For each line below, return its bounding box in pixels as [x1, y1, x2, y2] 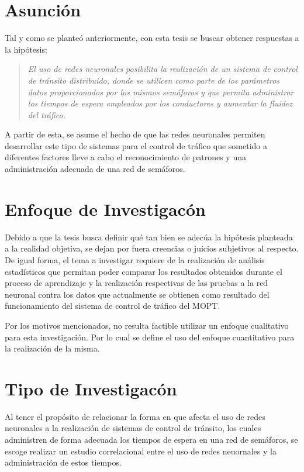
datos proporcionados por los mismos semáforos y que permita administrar [27, 85, 294, 98]
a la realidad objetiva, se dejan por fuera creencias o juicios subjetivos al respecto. [5, 242, 299, 254]
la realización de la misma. [5, 342, 100, 354]
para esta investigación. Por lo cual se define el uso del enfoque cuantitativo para [5, 330, 295, 343]
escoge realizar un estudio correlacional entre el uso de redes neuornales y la [5, 445, 277, 457]
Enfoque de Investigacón [5, 197, 206, 221]
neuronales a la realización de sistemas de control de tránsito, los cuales [5, 422, 261, 434]
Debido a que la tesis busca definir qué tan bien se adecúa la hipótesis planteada [5, 230, 293, 243]
